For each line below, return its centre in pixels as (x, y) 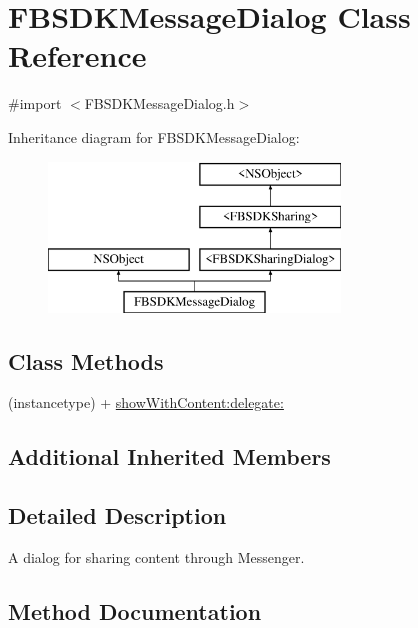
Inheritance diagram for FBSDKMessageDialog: (154, 136)
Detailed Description (117, 515)
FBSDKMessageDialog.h (159, 103)
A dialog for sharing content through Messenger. (156, 557)
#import (35, 103)
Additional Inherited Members (169, 456)
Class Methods (86, 360)
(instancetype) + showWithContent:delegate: (146, 402)
